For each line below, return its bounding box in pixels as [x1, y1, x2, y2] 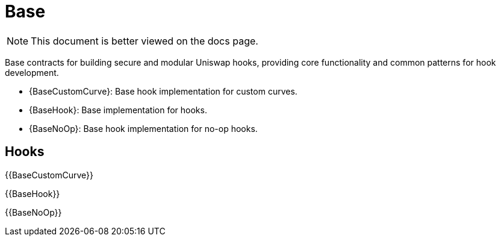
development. [5, 67, 59, 78]
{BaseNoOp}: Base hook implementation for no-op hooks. [29, 123, 258, 134]
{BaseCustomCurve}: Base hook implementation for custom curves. [29, 86, 297, 96]
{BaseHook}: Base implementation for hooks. [29, 104, 207, 115]
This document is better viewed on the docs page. [31, 34, 258, 47]
